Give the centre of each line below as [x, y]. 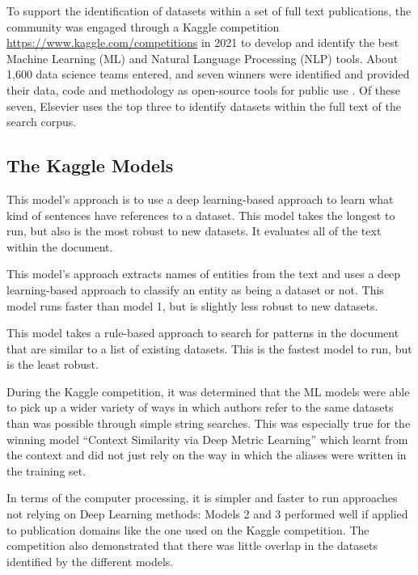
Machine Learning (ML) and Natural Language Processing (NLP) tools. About [203, 58]
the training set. [46, 470]
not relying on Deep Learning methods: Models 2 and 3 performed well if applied [207, 514]
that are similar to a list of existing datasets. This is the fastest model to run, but [209, 348]
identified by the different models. [90, 561]
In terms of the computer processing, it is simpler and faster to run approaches [202, 498]
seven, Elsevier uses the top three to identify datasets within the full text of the [204, 106]
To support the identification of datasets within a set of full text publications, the [209, 11]
